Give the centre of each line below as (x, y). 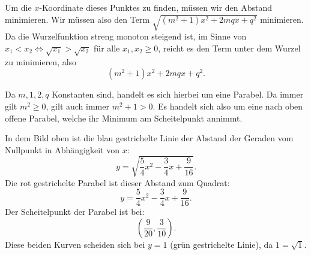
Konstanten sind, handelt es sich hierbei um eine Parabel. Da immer (178, 94)
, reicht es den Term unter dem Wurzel (229, 48)
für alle (107, 48)
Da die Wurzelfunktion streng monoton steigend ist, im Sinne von (126, 36)
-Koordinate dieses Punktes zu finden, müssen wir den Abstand (156, 7)
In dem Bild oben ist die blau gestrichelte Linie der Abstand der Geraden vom (149, 138)
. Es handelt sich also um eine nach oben (228, 106)
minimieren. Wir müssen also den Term (77, 19)
